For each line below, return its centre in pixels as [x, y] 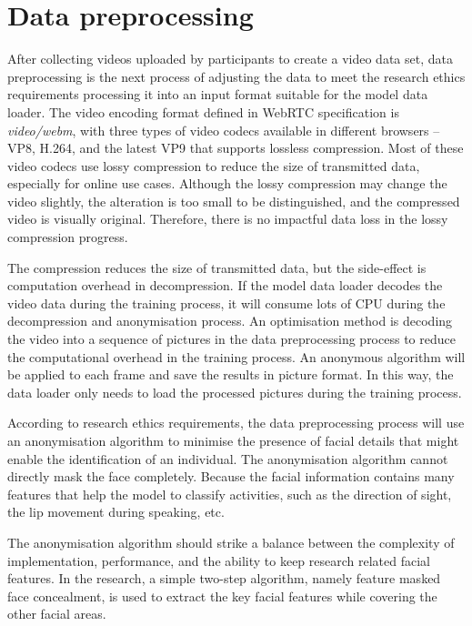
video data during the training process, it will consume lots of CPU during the [226, 303]
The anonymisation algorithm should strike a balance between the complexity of [231, 542]
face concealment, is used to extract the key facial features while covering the [222, 596]
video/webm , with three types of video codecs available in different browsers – [224, 130]
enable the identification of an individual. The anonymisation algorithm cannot [228, 458]
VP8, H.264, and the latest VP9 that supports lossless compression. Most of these [236, 148]
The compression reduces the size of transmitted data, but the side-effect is [217, 267]
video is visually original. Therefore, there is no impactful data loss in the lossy [228, 219]
